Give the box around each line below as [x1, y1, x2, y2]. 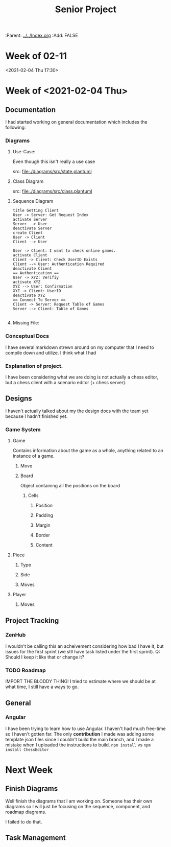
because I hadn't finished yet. [5, 413, 68, 419]
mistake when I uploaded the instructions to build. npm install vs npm [5, 742, 151, 748]
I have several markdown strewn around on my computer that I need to [5, 344, 154, 350]
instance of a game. [12, 453, 55, 459]
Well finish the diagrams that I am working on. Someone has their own [5, 798, 153, 804]
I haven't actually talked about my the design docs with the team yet [5, 408, 149, 414]
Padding [35, 512, 54, 519]
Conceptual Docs [5, 333, 50, 340]
